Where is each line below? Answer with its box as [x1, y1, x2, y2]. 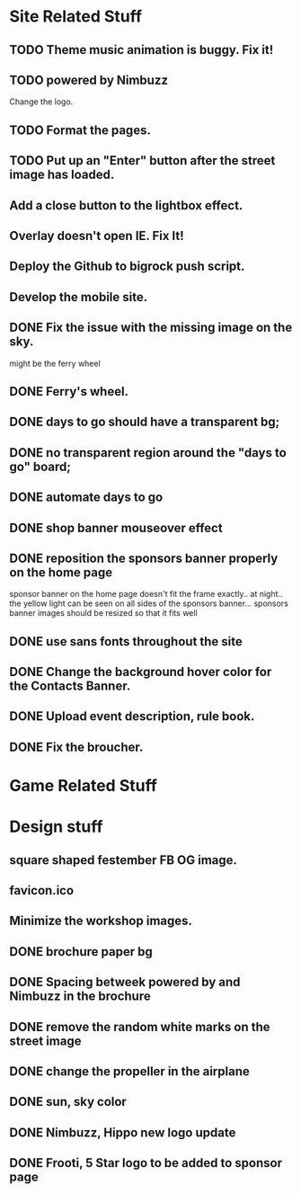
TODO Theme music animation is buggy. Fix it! [9, 42, 274, 58]
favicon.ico [9, 883, 75, 898]
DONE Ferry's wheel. [9, 384, 128, 399]
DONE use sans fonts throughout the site [9, 634, 243, 649]
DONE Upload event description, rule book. [9, 708, 255, 725]
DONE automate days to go [9, 490, 164, 505]
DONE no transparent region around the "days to [9, 445, 288, 460]
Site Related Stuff [9, 6, 142, 27]
